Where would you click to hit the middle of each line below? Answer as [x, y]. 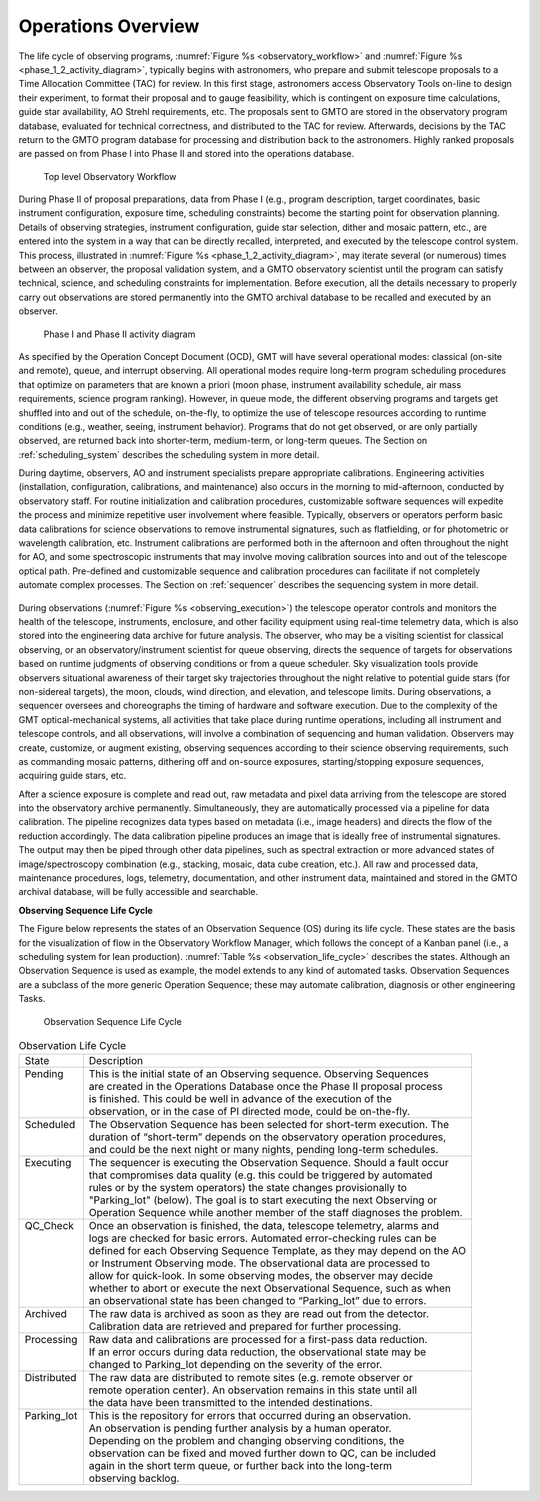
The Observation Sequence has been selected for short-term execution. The [269, 1125]
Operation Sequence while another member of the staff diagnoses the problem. [276, 1213]
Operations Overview [109, 26]
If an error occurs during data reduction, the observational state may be [257, 1352]
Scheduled [50, 1125]
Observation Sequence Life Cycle [112, 1021]
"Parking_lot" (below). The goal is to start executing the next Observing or [263, 1200]
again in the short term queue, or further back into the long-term [240, 1466]
